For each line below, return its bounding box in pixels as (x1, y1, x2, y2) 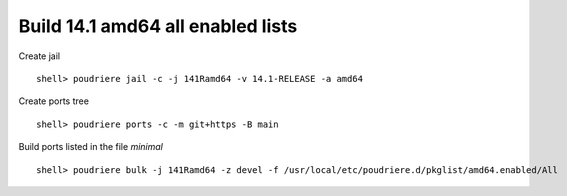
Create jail (18, 50, 61, 62)
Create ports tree (18, 95, 90, 107)
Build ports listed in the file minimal (18, 141, 164, 153)
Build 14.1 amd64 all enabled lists (18, 15, 298, 37)
